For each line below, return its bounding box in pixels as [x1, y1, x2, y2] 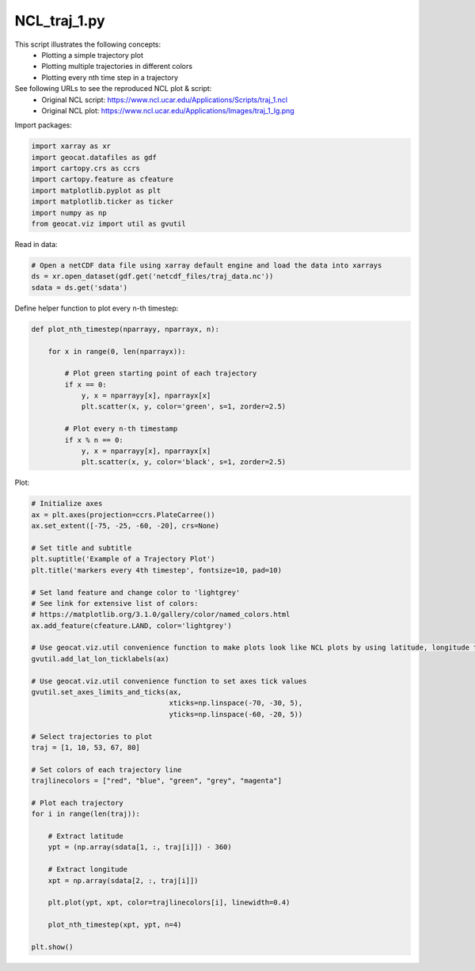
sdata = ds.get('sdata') [31, 283, 128, 292]
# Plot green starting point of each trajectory [64, 369, 257, 378]
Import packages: [14, 120, 73, 130]
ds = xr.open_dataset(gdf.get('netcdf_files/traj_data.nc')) [31, 272, 274, 281]
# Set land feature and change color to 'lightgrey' [31, 588, 241, 597]
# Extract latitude [47, 832, 124, 841]
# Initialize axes [31, 499, 103, 508]
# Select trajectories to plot [31, 732, 154, 741]
